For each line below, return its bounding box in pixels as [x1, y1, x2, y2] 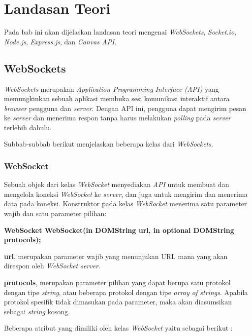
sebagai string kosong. [4, 306, 70, 316]
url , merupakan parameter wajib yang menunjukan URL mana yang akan [4, 251, 228, 261]
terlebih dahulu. [4, 122, 52, 132]
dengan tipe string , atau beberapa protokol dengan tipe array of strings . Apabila [4, 287, 248, 297]
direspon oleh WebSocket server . [4, 261, 100, 271]
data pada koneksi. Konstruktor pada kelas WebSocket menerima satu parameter [4, 198, 247, 209]
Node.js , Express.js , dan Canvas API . [4, 36, 117, 46]
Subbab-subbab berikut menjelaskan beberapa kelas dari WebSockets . [4, 139, 213, 149]
